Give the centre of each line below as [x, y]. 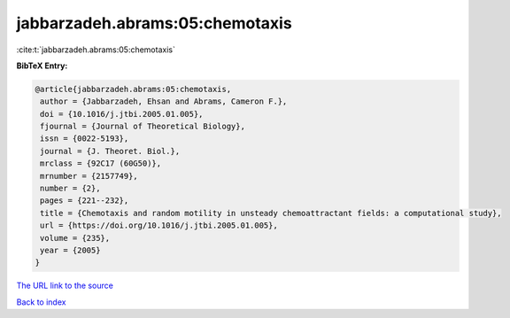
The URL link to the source [65, 286]
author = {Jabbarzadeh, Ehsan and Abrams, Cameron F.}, [164, 101]
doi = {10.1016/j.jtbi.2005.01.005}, [122, 114]
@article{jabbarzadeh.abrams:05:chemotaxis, [133, 89]
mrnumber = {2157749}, [89, 176]
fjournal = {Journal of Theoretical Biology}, [143, 127]
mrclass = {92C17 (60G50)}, [101, 163]
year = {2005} [70, 250]
